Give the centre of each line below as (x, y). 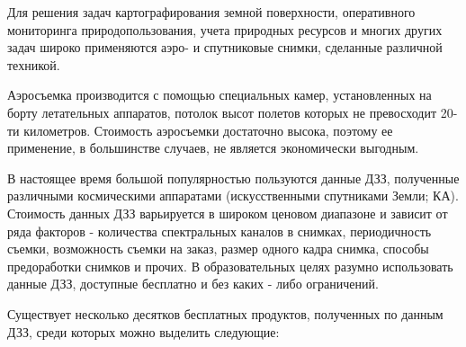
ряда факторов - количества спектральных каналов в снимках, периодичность (220, 231)
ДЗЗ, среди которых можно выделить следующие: (143, 331)
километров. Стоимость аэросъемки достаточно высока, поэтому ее (208, 130)
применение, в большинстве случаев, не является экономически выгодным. (213, 148)
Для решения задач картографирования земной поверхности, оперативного (211, 12)
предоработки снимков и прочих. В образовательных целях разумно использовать (230, 266)
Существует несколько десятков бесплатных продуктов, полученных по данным (225, 313)
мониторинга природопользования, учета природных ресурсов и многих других (225, 29)
